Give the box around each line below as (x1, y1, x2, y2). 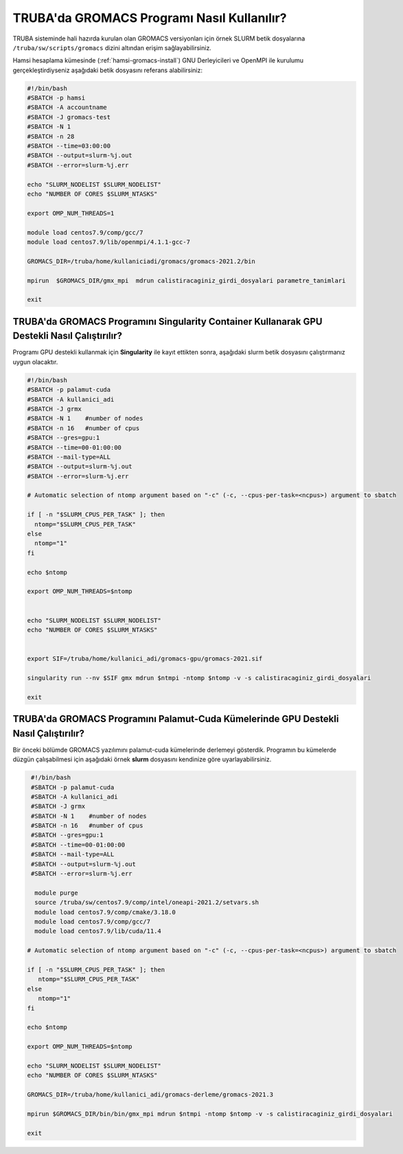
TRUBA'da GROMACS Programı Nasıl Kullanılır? (12, 10, 287, 25)
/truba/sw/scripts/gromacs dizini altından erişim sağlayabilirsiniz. (12, 43, 212, 51)
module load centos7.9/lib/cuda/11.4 (34, 927, 161, 935)
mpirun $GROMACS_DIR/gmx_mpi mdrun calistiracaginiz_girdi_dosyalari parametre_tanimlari (27, 277, 346, 284)
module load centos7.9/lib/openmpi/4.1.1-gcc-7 (27, 238, 190, 246)
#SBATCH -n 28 (27, 132, 75, 140)
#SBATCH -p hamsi (27, 94, 86, 102)
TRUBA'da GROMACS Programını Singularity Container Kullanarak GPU (12, 316, 323, 327)
